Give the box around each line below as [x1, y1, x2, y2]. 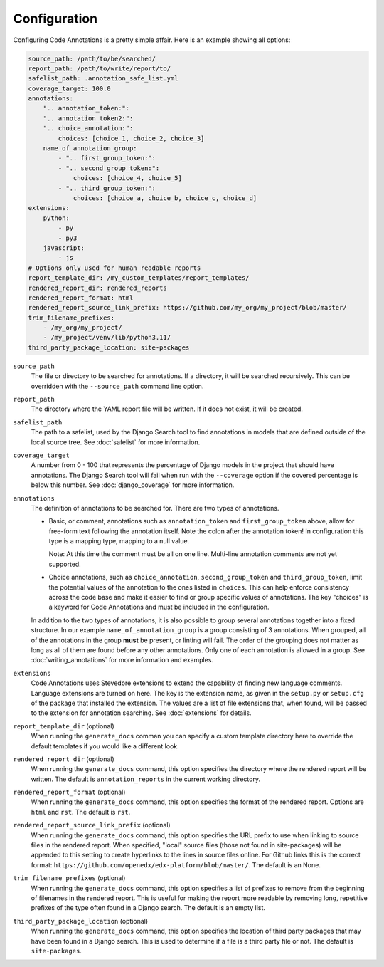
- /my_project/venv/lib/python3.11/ [43, 333, 171, 342]
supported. [48, 560, 81, 568]
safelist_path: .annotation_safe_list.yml [28, 75, 178, 83]
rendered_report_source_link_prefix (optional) [13, 821, 171, 830]
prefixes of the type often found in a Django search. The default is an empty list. [31, 904, 266, 912]
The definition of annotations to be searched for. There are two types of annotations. [31, 503, 279, 512]
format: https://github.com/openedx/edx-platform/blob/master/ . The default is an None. [31, 860, 321, 869]
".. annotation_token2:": [43, 114, 134, 122]
